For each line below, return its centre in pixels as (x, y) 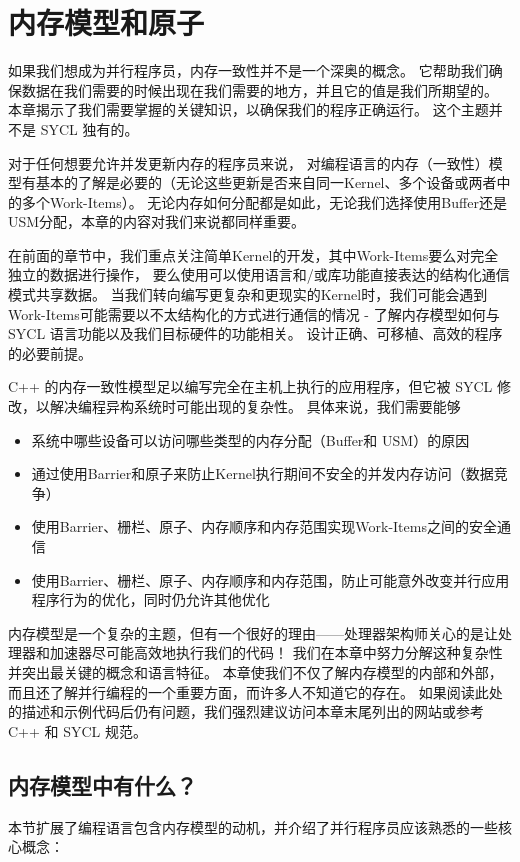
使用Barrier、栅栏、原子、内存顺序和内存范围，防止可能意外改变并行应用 (270, 579)
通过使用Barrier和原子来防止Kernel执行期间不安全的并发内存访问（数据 (262, 473)
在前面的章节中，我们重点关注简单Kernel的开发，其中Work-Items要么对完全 (253, 254)
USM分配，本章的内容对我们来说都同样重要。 (157, 221)
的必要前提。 (50, 352)
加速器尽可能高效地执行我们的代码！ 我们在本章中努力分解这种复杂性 (276, 652)
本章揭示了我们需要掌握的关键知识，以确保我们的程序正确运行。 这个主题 (248, 109)
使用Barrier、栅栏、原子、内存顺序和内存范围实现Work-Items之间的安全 (264, 526)
